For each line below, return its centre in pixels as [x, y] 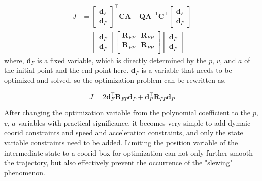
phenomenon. [25, 172]
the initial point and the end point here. [67, 70]
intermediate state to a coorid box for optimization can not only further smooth [128, 152]
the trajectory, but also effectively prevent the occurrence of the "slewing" [118, 162]
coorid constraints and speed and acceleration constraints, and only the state [124, 132]
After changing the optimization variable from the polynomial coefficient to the [127, 113]
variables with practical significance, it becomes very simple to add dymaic [134, 122]
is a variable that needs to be [187, 70]
